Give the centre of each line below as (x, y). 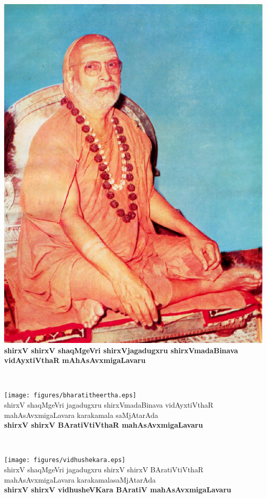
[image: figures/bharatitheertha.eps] (70, 396)
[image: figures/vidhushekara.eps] (65, 460)
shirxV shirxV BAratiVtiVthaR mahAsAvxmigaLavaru (104, 425)
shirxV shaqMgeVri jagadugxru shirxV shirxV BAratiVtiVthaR (104, 470)
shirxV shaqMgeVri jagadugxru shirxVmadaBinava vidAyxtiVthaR (109, 405)
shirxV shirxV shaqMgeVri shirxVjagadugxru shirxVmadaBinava (121, 350)
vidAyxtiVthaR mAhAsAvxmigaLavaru (75, 360)
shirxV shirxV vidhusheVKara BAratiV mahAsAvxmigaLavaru (118, 490)
